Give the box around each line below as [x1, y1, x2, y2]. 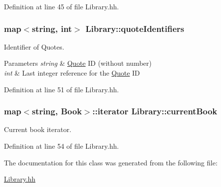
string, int [31, 22, 72, 34]
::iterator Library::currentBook [92, 105, 218, 117]
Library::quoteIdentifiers [85, 22, 184, 34]
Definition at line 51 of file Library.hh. [4, 84, 119, 94]
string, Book [31, 105, 82, 117]
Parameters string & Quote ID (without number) [4, 58, 152, 68]
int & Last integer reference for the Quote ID [4, 68, 140, 78]
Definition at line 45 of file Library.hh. [4, 1, 119, 11]
